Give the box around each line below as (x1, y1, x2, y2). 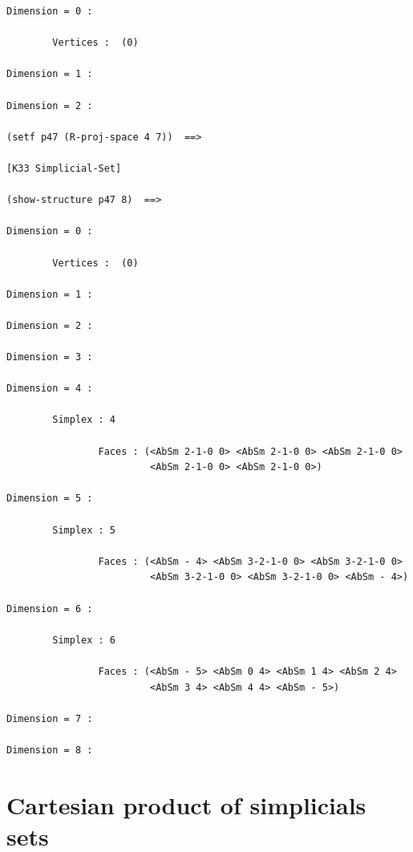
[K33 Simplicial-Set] (6, 162, 122, 174)
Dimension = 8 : (6, 744, 93, 756)
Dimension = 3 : (6, 351, 93, 363)
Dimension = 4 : (6, 383, 93, 395)
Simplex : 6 (52, 634, 116, 646)
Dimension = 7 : (6, 712, 93, 724)
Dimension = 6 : (6, 602, 93, 615)
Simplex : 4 (52, 414, 116, 426)
